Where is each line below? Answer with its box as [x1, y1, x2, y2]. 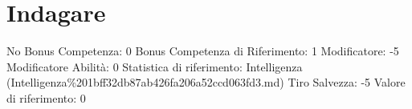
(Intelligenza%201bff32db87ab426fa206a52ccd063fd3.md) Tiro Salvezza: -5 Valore [6, 74, 406, 91]
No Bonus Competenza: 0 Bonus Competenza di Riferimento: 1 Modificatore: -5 [6, 42, 399, 59]
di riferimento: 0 [6, 89, 86, 106]
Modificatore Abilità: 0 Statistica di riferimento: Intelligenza [6, 58, 303, 75]
